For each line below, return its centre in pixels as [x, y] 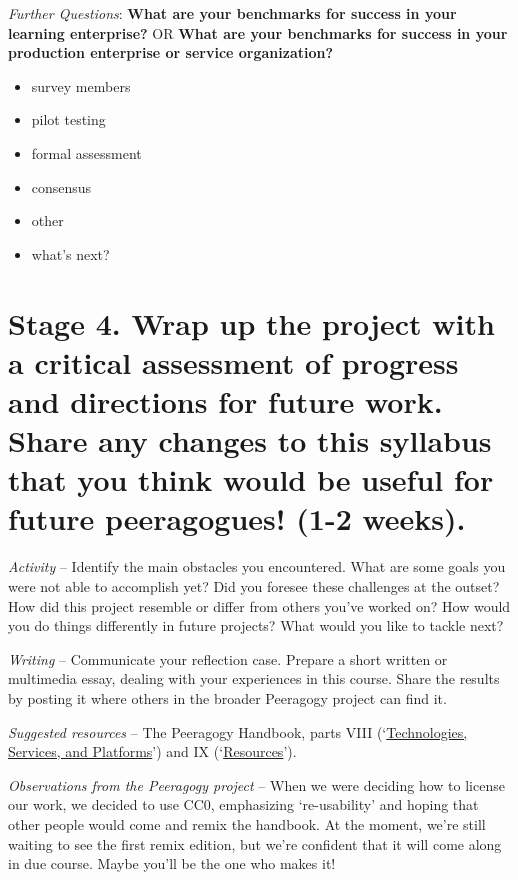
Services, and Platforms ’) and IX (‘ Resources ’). [152, 751]
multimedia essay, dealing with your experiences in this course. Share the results [254, 678]
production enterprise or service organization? [171, 52]
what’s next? [70, 253]
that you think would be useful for [251, 479]
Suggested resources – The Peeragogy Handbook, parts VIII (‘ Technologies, [238, 731]
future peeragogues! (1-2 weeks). [237, 518]
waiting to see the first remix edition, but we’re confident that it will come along [255, 843]
